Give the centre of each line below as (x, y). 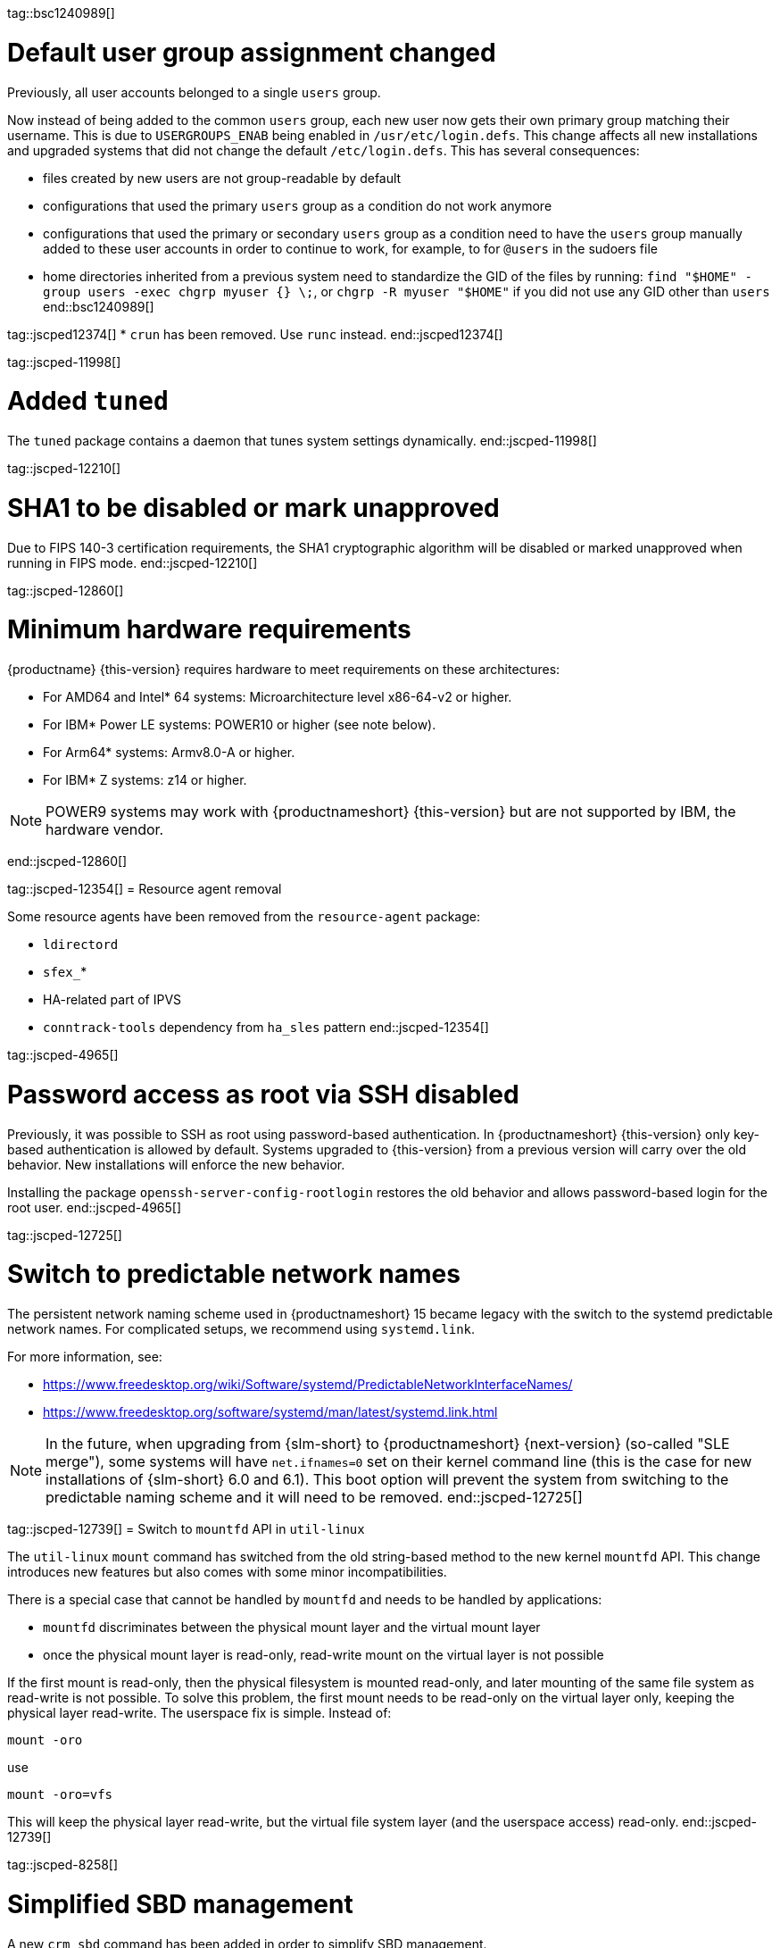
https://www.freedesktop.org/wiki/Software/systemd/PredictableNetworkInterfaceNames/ (308, 1384)
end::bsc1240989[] (99, 306)
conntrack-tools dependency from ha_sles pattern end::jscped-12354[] (266, 1027)
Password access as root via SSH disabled (263, 1094)
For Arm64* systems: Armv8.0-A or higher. (169, 752)
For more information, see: (85, 1357)
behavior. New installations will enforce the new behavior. (176, 1164)
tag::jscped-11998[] (64, 362)
